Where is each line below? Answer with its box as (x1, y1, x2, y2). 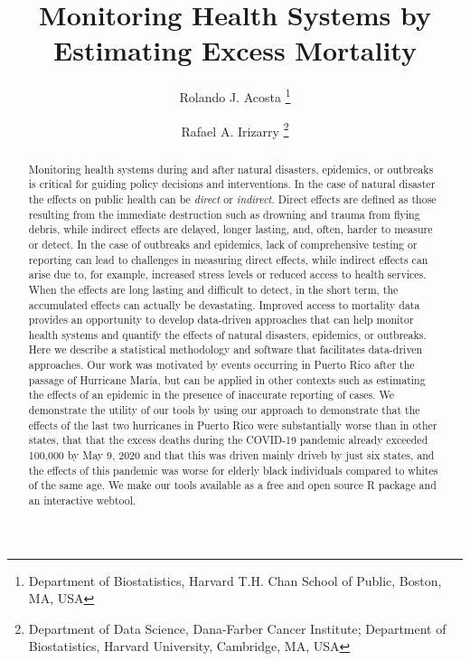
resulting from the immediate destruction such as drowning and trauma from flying (28, 206, 420, 222)
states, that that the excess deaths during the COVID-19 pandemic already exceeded (28, 432, 428, 448)
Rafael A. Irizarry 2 (181, 118, 289, 140)
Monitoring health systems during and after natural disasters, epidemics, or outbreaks (28, 161, 434, 176)
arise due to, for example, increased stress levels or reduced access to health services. (28, 267, 427, 282)
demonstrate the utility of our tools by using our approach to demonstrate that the (28, 402, 420, 418)
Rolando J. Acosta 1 (179, 85, 291, 106)
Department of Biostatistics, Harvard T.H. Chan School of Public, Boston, (28, 571, 442, 590)
